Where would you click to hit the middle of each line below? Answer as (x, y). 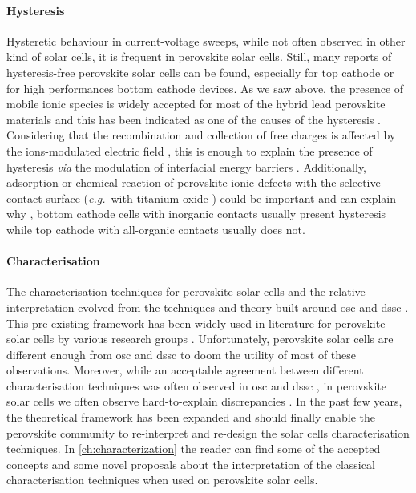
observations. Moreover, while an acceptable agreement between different (185, 370)
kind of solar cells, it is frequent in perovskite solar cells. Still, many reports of (199, 57)
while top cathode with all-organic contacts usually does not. (156, 229)
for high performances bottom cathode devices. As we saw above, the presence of (205, 88)
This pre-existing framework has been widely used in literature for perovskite (196, 323)
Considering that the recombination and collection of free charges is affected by (201, 135)
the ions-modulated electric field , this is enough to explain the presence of (190, 150)
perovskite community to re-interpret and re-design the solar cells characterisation (208, 432)
